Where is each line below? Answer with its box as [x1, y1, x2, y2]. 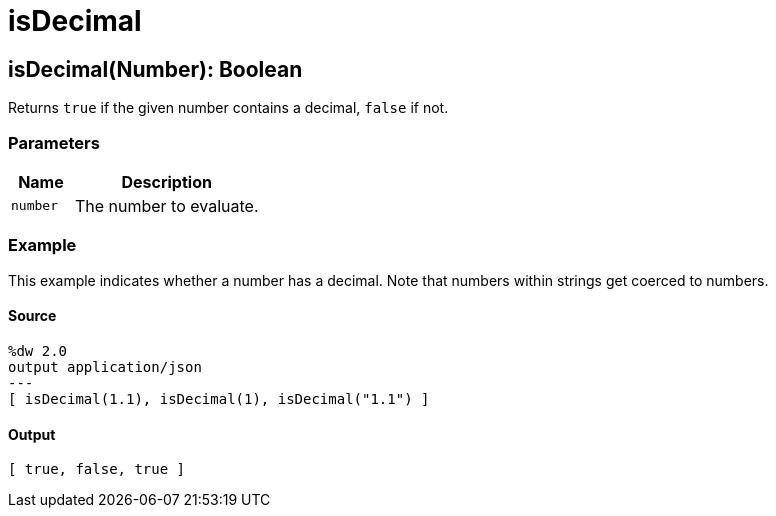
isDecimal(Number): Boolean [8, 56, 303, 82]
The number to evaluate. [74, 195, 259, 216]
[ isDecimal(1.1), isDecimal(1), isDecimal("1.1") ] [8, 390, 430, 407]
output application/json [8, 358, 202, 375]
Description [121, 171, 212, 192]
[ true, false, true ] [8, 461, 186, 478]
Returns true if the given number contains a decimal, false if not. [8, 99, 449, 117]
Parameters [8, 132, 100, 153]
